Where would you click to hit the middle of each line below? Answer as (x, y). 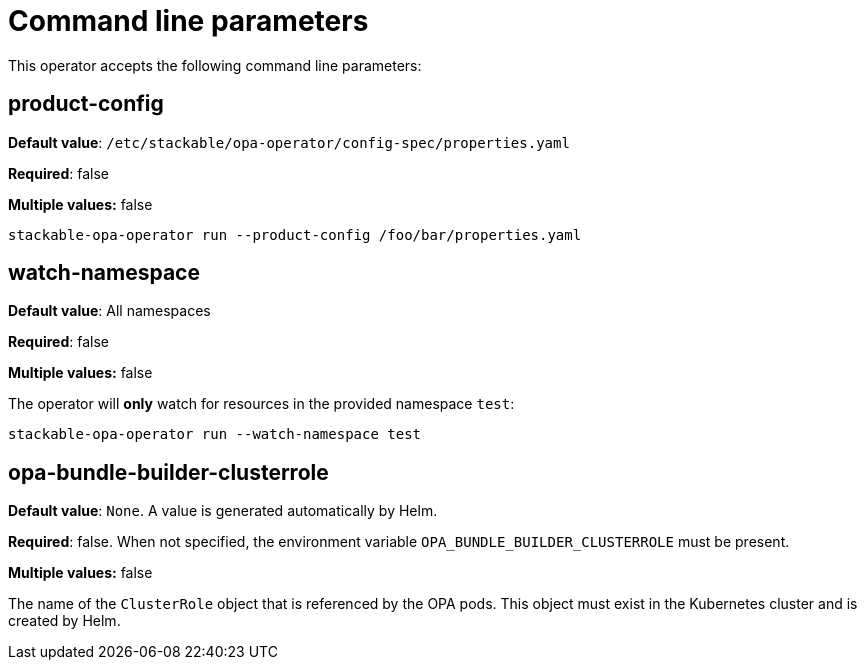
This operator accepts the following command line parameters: (215, 65)
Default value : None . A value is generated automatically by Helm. (223, 511)
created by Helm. (64, 621)
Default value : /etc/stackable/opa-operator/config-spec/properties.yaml (289, 142)
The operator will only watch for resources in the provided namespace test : (261, 404)
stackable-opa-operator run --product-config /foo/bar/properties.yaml (295, 234)
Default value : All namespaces (109, 311)
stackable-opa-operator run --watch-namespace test (215, 434)
